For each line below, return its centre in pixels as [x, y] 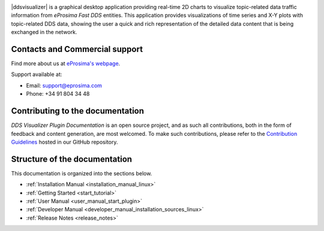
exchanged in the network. [44, 32]
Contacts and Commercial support [77, 49]
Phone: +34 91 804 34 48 [58, 94]
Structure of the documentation [71, 159]
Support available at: [37, 74]
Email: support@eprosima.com [64, 85]
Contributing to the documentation [77, 111]
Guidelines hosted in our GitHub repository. [64, 142]
